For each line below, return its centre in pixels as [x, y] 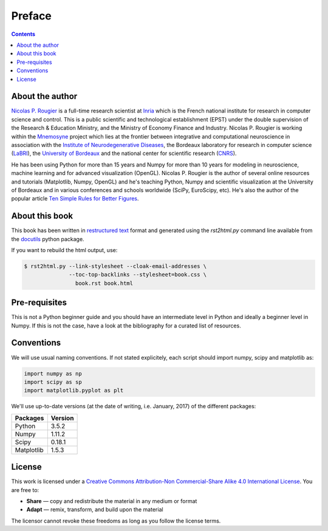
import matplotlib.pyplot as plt [74, 391]
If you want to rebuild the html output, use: [64, 250]
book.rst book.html [104, 283]
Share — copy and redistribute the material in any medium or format [112, 501]
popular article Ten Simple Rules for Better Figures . [75, 199]
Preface [31, 16]
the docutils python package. [48, 239]
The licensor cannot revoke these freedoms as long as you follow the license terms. [116, 521]
